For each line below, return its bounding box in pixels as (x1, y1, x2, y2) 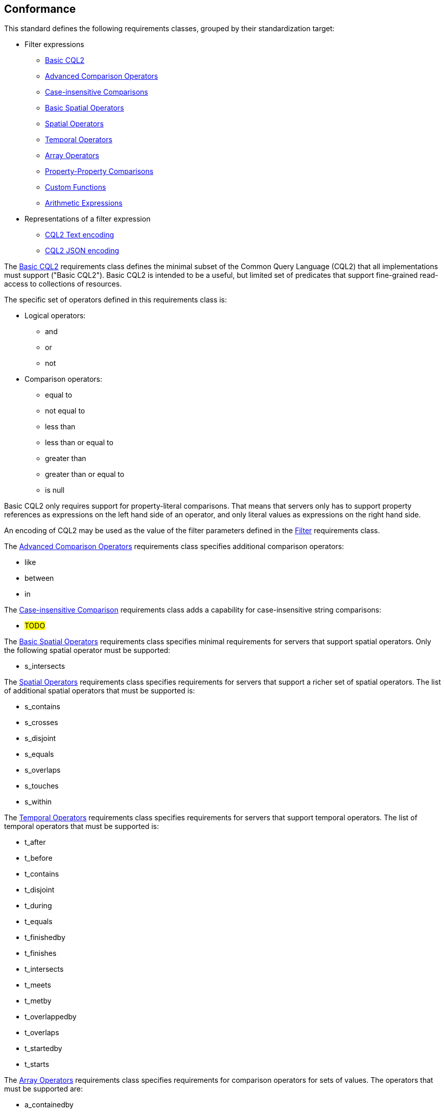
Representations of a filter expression (25, 214, 151, 224)
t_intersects (25, 965, 64, 974)
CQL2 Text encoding (45, 230, 114, 239)
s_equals (25, 750, 54, 759)
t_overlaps (25, 1028, 59, 1037)
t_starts (25, 1060, 50, 1069)
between (25, 574, 54, 583)
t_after (25, 838, 46, 847)
